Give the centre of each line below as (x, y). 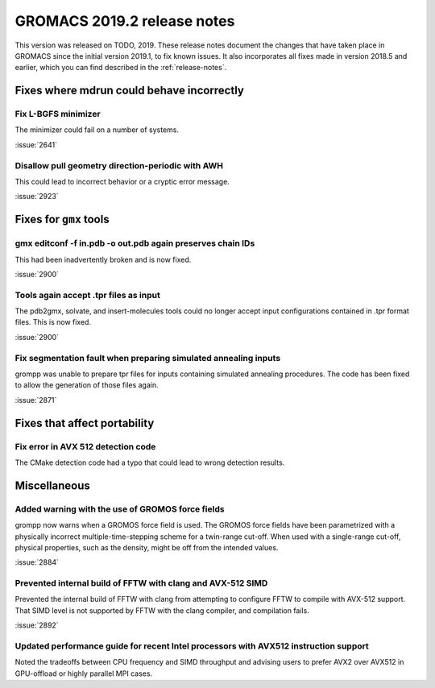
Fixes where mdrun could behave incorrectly (130, 91)
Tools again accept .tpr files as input (87, 295)
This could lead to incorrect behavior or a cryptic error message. (122, 182)
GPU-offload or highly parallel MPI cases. (84, 673)
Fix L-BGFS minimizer (58, 114)
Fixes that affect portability (85, 423)
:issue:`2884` (37, 562)
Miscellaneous (52, 485)
